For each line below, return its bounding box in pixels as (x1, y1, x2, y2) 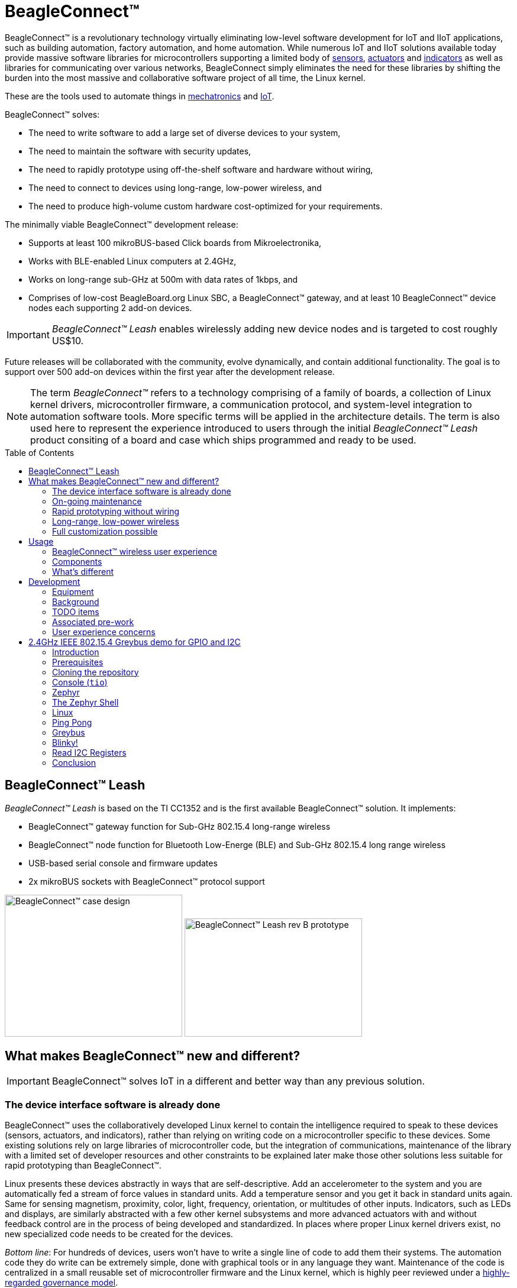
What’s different (52, 566, 114, 577)
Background (52, 596, 99, 607)
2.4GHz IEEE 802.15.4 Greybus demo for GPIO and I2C (28, 636, 241, 647)
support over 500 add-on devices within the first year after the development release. (5, 366, 335, 377)
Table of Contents (5, 447, 75, 458)
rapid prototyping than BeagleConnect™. (5, 1160, 161, 1171)
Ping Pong (52, 717, 92, 727)
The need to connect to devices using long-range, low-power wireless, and (28, 182, 322, 193)
